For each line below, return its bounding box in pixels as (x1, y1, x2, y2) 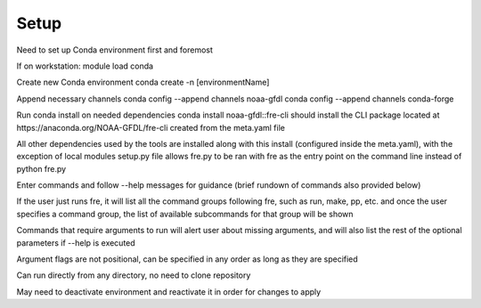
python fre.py (16, 163, 67, 174)
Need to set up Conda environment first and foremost (16, 45, 214, 55)
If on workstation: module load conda (16, 61, 154, 71)
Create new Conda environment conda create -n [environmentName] (16, 77, 270, 88)
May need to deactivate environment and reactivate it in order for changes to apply (16, 286, 322, 297)
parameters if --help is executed (16, 237, 135, 248)
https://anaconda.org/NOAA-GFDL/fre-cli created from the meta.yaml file (16, 122, 285, 133)
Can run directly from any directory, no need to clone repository (16, 270, 251, 280)
